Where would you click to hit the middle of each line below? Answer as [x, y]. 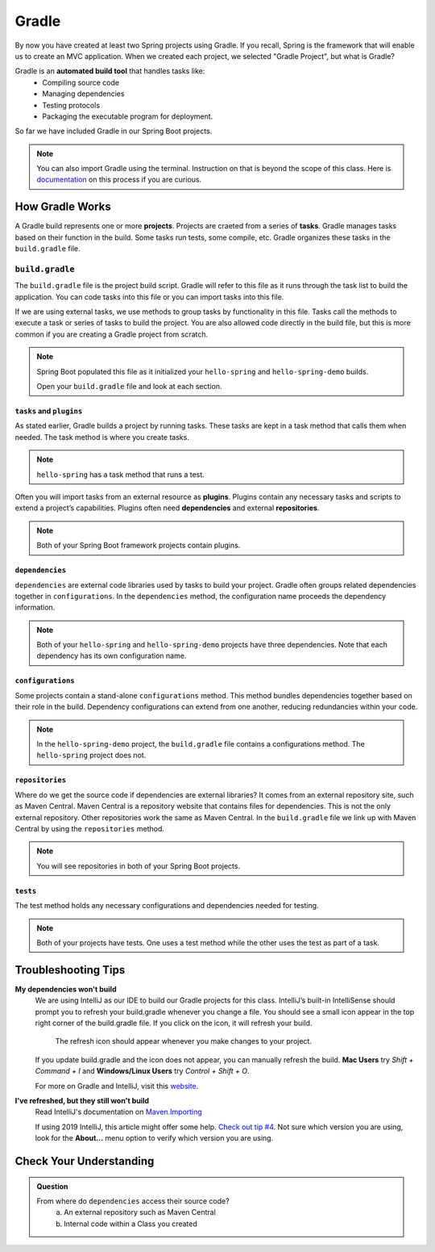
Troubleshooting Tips [70, 970]
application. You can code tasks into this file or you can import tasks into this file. [149, 297]
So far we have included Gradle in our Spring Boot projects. [114, 131]
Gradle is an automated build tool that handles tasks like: [110, 71]
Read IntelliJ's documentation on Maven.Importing [119, 1112]
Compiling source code [81, 82]
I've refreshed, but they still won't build [82, 1100]
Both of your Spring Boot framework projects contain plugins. [139, 546]
